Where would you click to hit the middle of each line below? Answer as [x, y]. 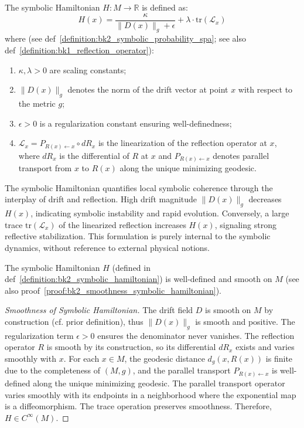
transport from [45, 168]
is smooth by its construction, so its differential [131, 347]
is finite [279, 358]
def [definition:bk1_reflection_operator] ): [79, 50]
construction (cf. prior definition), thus [74, 321]
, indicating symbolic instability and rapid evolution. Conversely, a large [160, 213]
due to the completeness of [53, 370]
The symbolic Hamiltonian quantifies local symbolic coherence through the [139, 187]
